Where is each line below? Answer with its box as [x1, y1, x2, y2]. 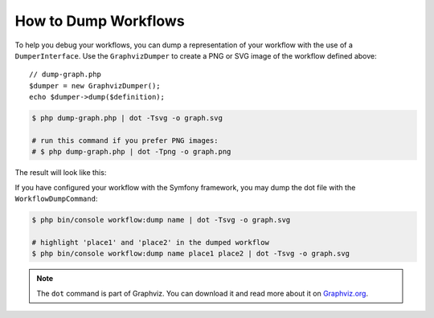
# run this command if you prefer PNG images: [31, 136, 219, 145]
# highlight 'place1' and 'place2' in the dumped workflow [31, 238, 269, 247]
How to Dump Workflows [14, 12, 185, 30]
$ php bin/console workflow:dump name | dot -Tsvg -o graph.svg [31, 215, 291, 225]
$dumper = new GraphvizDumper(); [29, 81, 161, 90]
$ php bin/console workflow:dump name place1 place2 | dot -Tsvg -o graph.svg [31, 249, 350, 259]
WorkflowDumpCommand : [14, 194, 98, 204]
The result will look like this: [14, 168, 107, 177]
